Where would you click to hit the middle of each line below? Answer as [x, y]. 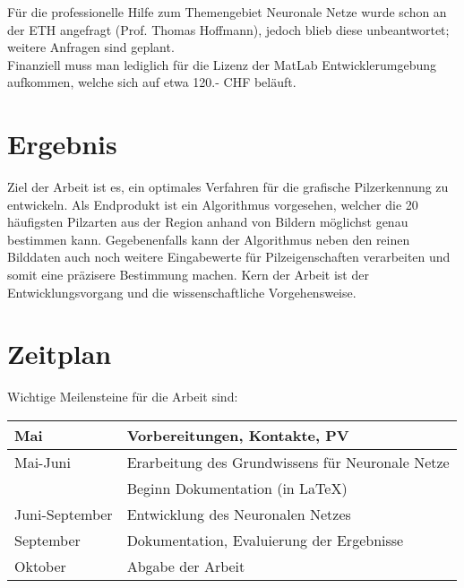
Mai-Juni [43, 462]
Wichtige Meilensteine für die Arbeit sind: [123, 397]
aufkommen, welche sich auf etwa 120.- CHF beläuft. [152, 82]
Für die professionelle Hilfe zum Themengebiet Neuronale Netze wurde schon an [227, 12]
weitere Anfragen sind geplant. [91, 47]
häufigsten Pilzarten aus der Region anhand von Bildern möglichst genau [208, 222]
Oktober [40, 566]
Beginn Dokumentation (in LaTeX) [237, 488]
